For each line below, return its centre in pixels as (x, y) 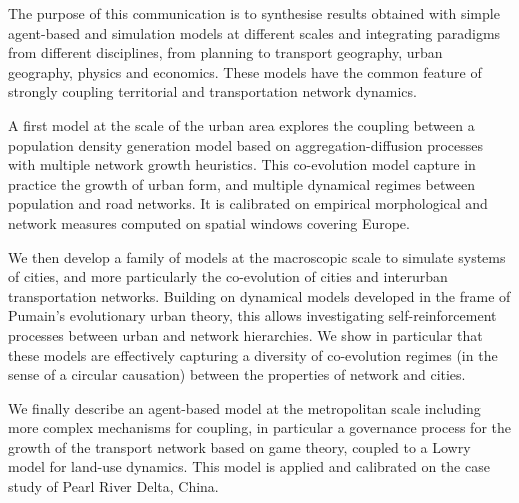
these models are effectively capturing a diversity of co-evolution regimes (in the (253, 354)
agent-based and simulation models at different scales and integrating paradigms (254, 32)
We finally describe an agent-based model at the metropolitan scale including (244, 407)
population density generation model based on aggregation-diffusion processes (246, 144)
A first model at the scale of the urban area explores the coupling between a (241, 124)
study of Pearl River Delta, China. (113, 486)
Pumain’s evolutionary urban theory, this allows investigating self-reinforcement (252, 315)
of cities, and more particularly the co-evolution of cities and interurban (228, 276)
